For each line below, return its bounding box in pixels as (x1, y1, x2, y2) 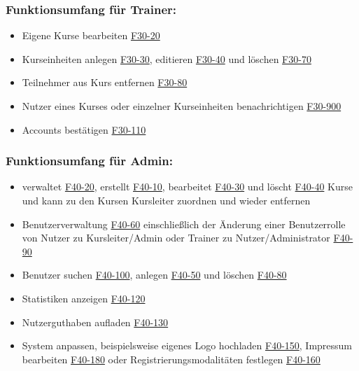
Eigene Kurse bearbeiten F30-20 (22, 28, 160, 43)
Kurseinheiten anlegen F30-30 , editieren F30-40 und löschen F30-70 (22, 51, 311, 66)
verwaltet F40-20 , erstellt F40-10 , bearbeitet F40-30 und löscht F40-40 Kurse (22, 179, 353, 194)
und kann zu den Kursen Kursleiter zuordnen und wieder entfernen (22, 193, 311, 207)
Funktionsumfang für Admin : (6, 152, 174, 169)
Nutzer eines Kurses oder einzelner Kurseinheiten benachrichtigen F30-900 (22, 99, 342, 113)
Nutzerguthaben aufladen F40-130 (22, 314, 169, 329)
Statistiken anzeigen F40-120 (22, 290, 146, 305)
